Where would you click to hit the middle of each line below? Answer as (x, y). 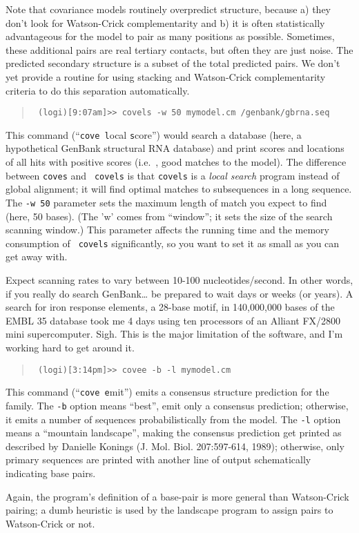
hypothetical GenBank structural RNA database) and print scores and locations (175, 148)
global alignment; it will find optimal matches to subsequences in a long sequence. (179, 189)
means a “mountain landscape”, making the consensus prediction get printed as (174, 433)
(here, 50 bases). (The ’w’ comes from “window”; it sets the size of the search (169, 216)
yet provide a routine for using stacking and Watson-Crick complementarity (166, 76)
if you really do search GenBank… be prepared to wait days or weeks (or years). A (179, 293)
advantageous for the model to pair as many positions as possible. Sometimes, (170, 36)
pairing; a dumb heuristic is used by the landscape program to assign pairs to (169, 510)
